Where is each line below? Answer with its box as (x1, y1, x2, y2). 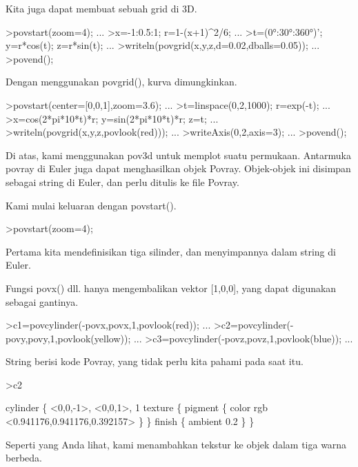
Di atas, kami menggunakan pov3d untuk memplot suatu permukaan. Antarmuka (6, 147, 351, 162)
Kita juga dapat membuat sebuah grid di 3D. (6, 1, 197, 15)
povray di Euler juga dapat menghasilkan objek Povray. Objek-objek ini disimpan (6, 161, 351, 176)
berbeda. (6, 450, 42, 465)
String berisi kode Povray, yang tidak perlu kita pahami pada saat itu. (6, 354, 304, 369)
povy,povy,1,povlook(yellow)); (6, 331, 131, 345)
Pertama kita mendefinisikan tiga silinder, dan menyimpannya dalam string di (6, 244, 336, 258)
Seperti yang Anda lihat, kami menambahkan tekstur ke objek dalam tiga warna (6, 437, 347, 451)
